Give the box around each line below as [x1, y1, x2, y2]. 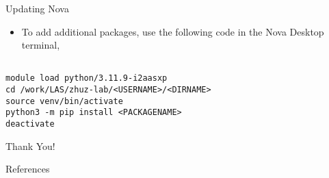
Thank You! [5, 138, 55, 153]
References [5, 162, 50, 176]
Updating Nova [5, 1, 69, 15]
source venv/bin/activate [5, 96, 123, 106]
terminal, [21, 38, 60, 52]
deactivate [5, 119, 55, 129]
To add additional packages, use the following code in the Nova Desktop [21, 24, 324, 38]
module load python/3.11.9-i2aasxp [5, 73, 168, 84]
